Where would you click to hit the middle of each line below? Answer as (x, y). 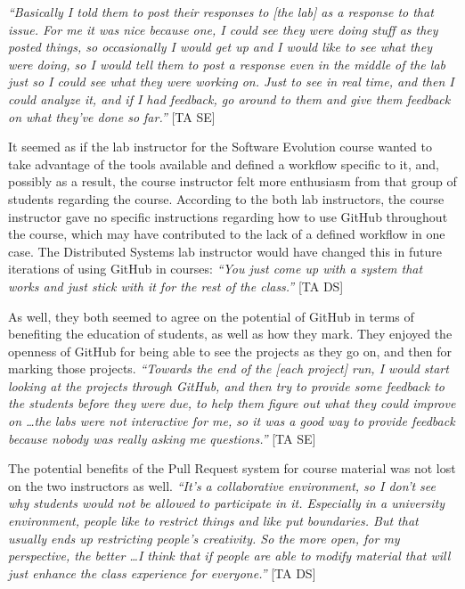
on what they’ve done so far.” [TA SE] (112, 116)
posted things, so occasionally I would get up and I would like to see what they (220, 47)
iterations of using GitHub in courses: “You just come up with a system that (216, 269)
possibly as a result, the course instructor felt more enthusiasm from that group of (232, 181)
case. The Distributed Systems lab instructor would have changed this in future (225, 251)
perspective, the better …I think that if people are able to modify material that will (229, 556)
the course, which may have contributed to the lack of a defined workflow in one (227, 234)
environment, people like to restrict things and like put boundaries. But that (213, 521)
